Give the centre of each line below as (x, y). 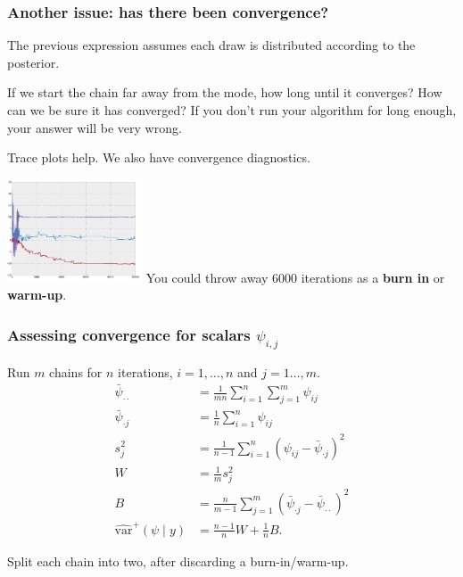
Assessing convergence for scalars (129, 334)
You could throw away (207, 277)
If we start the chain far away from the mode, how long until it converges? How (225, 92)
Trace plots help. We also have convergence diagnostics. (159, 157)
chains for (76, 372)
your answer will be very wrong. (95, 127)
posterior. (33, 62)
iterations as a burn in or (373, 277)
